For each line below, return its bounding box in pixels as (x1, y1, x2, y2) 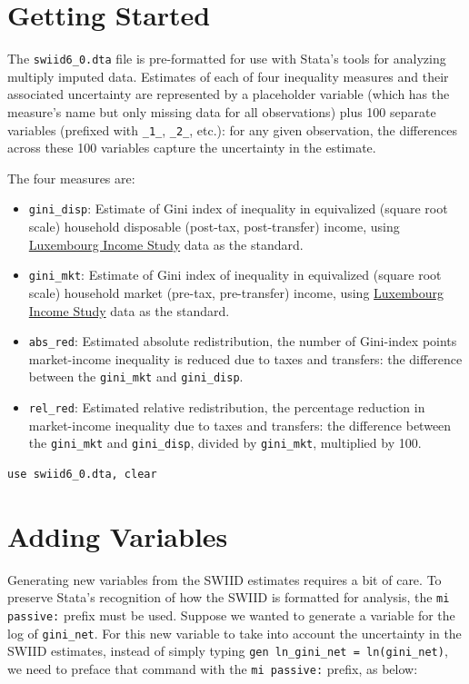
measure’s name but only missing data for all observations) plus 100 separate (7, 102, 436, 121)
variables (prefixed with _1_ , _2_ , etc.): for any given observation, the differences (7, 120, 457, 139)
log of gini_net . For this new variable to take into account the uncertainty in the (7, 623, 462, 642)
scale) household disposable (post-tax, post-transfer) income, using (28, 217, 400, 236)
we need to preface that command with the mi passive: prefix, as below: (7, 659, 418, 678)
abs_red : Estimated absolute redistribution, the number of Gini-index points (28, 332, 457, 351)
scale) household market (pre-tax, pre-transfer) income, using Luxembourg (28, 283, 444, 302)
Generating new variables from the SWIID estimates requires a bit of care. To (7, 570, 442, 589)
